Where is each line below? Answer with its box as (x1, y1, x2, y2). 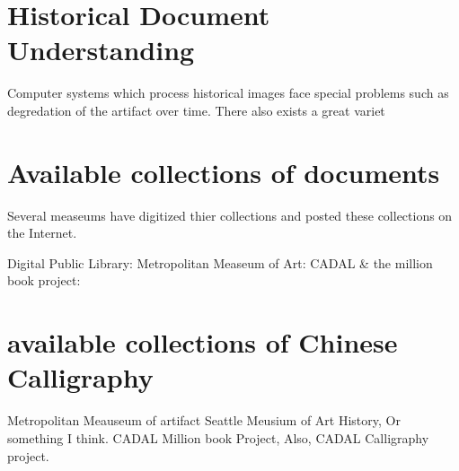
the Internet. (7, 223, 77, 242)
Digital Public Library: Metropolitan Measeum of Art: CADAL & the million (7, 253, 433, 272)
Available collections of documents (7, 153, 440, 190)
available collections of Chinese (7, 324, 398, 361)
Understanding (7, 31, 195, 68)
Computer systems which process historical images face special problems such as (7, 83, 449, 102)
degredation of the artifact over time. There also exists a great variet (7, 100, 385, 119)
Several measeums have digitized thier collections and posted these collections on (7, 205, 453, 224)
